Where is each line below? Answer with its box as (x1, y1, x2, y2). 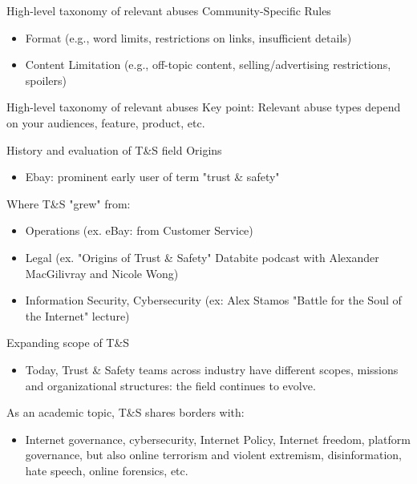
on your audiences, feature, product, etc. (6, 114, 205, 131)
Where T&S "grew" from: (6, 195, 131, 212)
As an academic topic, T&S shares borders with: (6, 404, 245, 421)
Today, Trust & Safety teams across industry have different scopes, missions (25, 361, 399, 377)
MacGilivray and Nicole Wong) (25, 264, 179, 281)
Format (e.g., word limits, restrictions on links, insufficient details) (25, 29, 352, 46)
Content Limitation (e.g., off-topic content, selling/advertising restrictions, (25, 56, 391, 73)
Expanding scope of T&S (6, 334, 130, 351)
